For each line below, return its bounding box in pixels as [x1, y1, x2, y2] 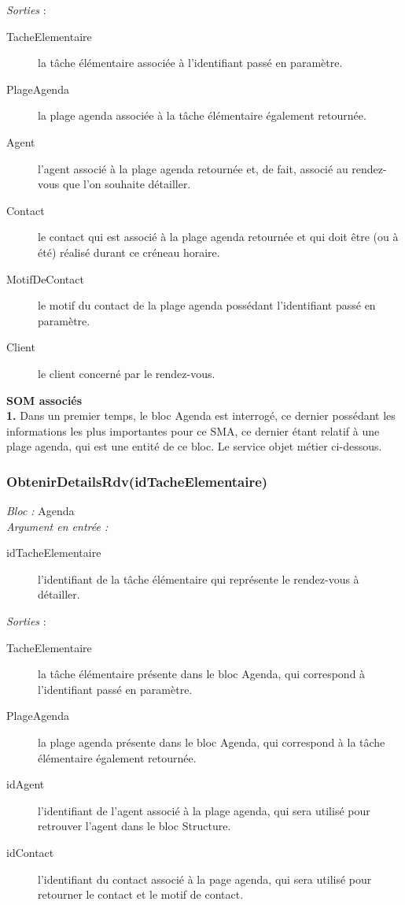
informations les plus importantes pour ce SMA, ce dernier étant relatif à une [6, 422, 380, 439]
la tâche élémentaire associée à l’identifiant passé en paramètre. [38, 54, 343, 71]
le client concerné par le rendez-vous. [38, 365, 215, 381]
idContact [6, 844, 54, 860]
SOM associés [6, 391, 83, 408]
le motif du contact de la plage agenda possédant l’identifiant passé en [38, 297, 376, 313]
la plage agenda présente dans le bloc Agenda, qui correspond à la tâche [38, 734, 385, 751]
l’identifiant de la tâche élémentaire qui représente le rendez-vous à [38, 570, 359, 587]
